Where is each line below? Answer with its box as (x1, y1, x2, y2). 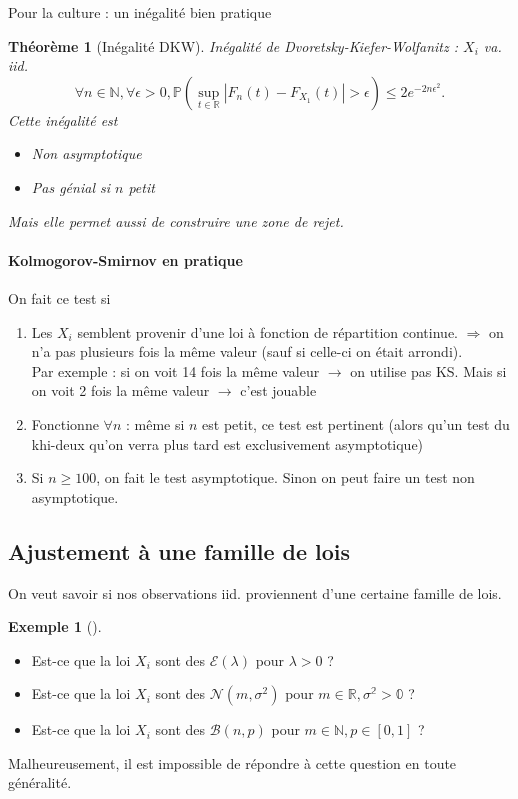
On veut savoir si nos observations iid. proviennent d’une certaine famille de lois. (8, 582, 502, 603)
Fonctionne (31, 413, 99, 434)
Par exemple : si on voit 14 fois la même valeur (31, 360, 320, 381)
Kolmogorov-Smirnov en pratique (8, 249, 243, 270)
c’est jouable (240, 380, 317, 401)
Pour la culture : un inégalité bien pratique (8, 2, 272, 22)
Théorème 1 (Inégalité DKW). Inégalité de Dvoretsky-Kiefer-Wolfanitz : (8, 35, 459, 56)
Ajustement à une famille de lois (8, 535, 351, 566)
